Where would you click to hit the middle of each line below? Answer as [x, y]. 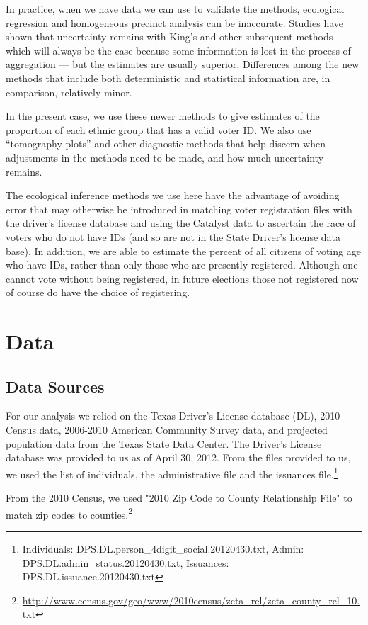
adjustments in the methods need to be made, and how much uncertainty [165, 157]
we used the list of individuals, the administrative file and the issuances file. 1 [172, 473]
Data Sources [55, 386]
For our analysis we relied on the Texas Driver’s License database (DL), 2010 [173, 416]
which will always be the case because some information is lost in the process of [178, 50]
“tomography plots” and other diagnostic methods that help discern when [166, 143]
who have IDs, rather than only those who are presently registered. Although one [182, 265]
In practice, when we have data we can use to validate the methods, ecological [175, 9]
